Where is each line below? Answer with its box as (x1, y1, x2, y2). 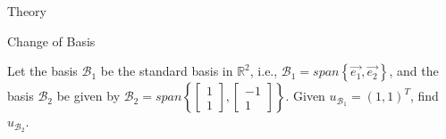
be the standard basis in (100, 61, 233, 80)
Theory (7, 2, 46, 20)
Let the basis (7, 61, 78, 80)
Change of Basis (7, 31, 96, 50)
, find (409, 86, 439, 105)
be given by (56, 86, 121, 105)
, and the (389, 61, 439, 80)
